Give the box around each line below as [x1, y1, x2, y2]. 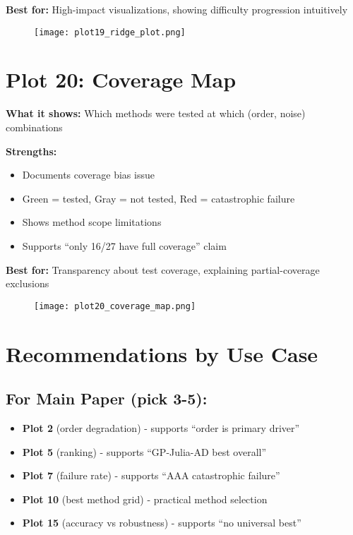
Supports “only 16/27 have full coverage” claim [22, 238, 227, 253]
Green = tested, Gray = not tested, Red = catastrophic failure [22, 191, 295, 205]
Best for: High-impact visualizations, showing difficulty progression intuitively [6, 2, 348, 16]
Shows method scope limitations [22, 215, 162, 229]
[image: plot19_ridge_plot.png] [34, 27, 186, 37]
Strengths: [6, 143, 57, 158]
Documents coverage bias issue [22, 167, 155, 182]
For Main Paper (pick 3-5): [6, 387, 208, 409]
